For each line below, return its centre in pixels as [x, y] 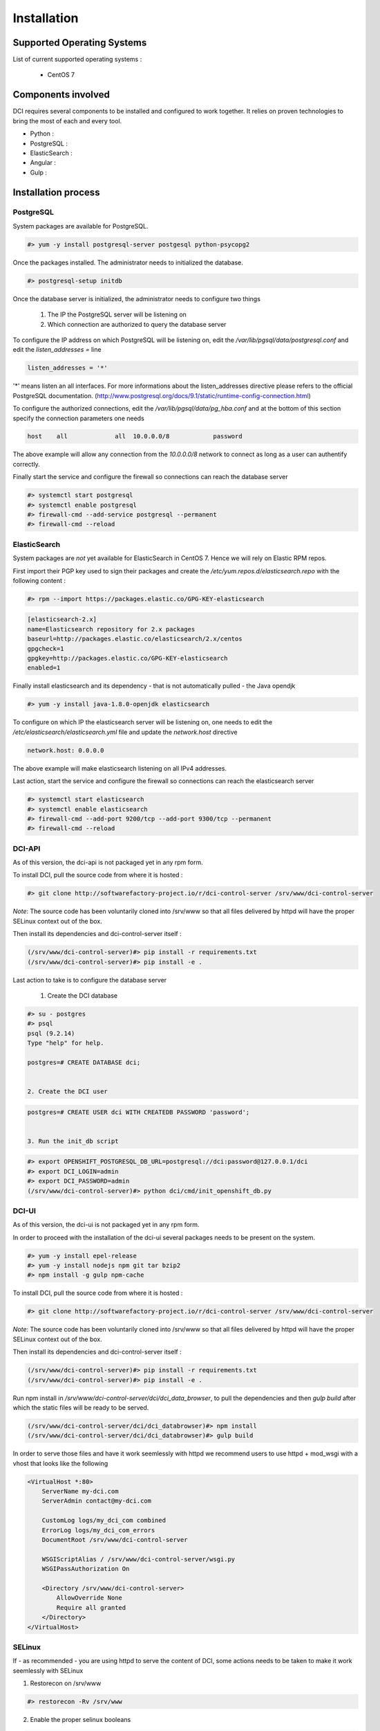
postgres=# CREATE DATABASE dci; [84, 1062]
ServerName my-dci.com [80, 1491]
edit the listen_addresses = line [57, 350]
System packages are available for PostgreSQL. [80, 226]
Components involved [61, 95]
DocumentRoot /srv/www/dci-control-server [115, 1540]
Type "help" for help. [66, 1043]
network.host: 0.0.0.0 [66, 750]
